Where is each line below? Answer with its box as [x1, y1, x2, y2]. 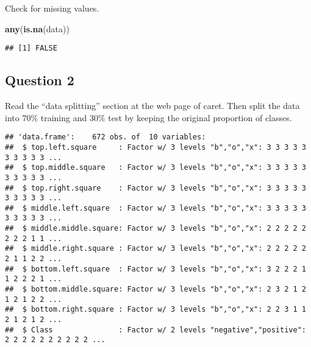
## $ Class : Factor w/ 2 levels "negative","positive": [5, 325, 306, 334]
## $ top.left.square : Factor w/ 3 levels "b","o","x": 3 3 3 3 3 [5, 142, 306, 152]
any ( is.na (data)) [5, 22, 70, 35]
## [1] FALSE [5, 44, 57, 53]
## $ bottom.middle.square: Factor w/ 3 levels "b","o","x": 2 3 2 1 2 [5, 285, 306, 294]
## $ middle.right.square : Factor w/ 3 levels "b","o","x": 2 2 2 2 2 [5, 244, 306, 253]
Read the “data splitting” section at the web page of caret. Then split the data [5, 99, 300, 112]
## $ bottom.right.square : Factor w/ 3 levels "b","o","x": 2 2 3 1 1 [5, 305, 306, 314]
